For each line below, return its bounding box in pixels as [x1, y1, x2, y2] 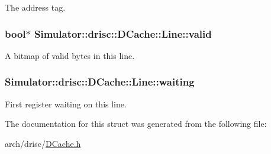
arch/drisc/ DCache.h [5, 137, 81, 149]
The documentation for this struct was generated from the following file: [5, 117, 267, 130]
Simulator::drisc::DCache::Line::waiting [5, 74, 195, 89]
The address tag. [5, 1, 66, 13]
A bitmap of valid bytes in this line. [5, 49, 135, 61]
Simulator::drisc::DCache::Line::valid [34, 26, 212, 41]
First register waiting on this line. [5, 97, 127, 110]
